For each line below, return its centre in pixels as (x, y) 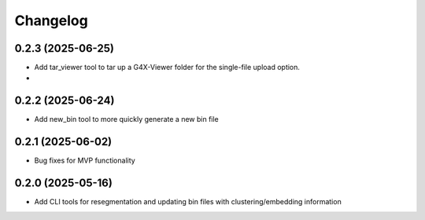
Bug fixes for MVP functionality (85, 160)
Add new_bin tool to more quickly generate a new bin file (127, 119)
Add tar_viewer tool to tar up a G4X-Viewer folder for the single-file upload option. (167, 68)
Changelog (51, 20)
